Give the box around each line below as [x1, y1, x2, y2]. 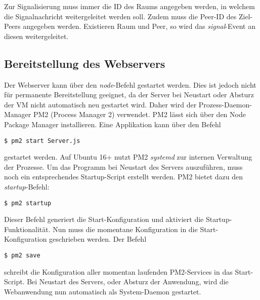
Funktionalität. [4, 223, 51, 234]
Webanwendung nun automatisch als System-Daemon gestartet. [4, 286, 201, 296]
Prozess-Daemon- [198, 99, 252, 109]
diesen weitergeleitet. [4, 30, 69, 41]
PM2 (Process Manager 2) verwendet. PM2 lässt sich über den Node [33, 109, 246, 120]
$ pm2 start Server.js [4, 137, 80, 144]
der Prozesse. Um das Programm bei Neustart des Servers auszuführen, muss [4, 161, 243, 172]
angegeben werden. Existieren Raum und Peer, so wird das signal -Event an [23, 21, 255, 31]
